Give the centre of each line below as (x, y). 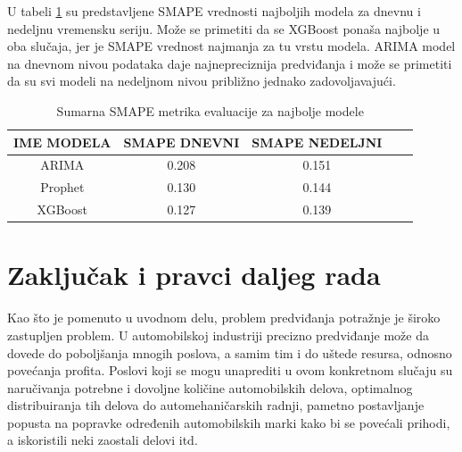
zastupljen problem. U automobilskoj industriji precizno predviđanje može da (218, 335)
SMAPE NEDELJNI (317, 142)
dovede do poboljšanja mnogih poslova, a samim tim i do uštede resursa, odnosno (230, 352)
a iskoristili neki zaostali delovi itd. (103, 440)
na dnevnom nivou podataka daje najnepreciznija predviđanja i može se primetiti (230, 63)
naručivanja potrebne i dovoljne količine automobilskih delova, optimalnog (210, 387)
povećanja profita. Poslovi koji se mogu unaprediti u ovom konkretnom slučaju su (230, 370)
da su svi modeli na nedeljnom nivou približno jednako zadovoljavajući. (202, 81)
